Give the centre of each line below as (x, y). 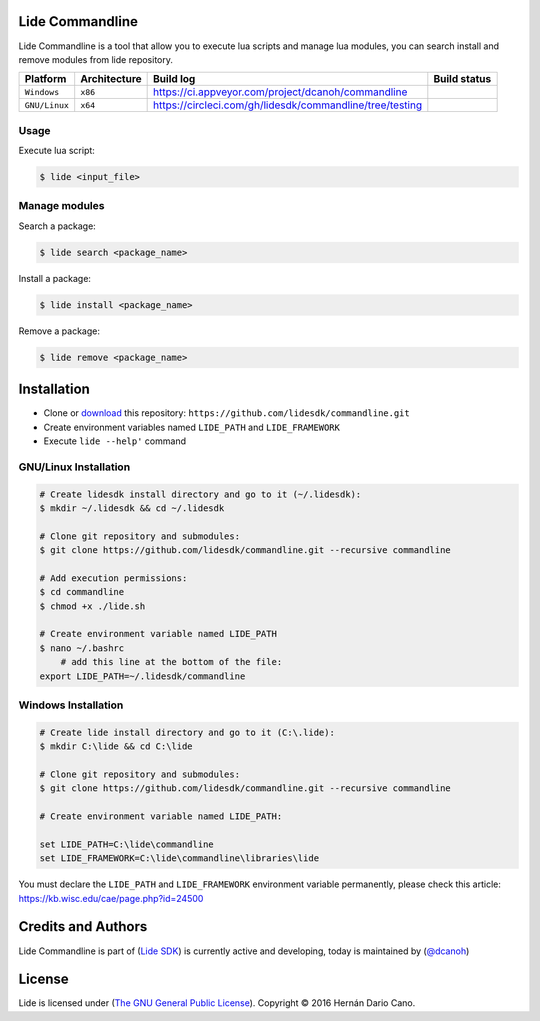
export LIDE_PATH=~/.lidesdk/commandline (142, 676)
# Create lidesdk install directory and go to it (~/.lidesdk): (200, 494)
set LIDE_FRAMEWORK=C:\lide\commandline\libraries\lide (179, 858)
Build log (174, 79)
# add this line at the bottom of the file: (171, 662)
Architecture (111, 79)
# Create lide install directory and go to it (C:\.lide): (187, 732)
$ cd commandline (82, 592)
